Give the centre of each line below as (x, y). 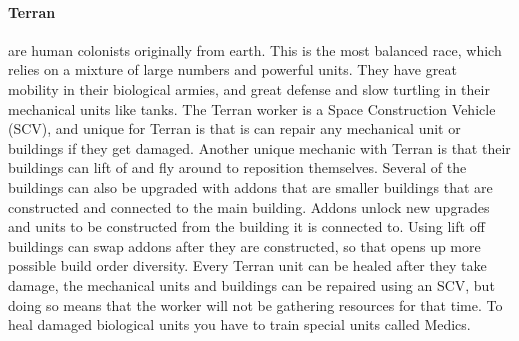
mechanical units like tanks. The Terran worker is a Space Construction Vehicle (252, 108)
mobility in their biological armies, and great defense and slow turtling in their (249, 88)
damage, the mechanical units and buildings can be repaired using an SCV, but (251, 284)
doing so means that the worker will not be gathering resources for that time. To (255, 304)
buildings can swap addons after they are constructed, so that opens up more (244, 245)
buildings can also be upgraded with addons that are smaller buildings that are (250, 186)
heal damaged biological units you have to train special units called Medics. (239, 324)
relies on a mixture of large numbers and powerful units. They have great (232, 69)
